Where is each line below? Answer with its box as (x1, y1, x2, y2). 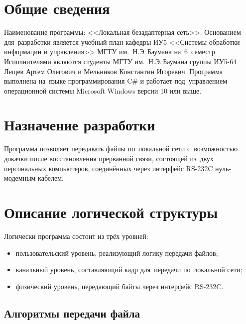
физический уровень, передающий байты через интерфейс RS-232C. (15, 281, 224, 291)
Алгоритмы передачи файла (4, 305, 140, 321)
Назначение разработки (4, 114, 155, 135)
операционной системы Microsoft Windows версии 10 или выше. (4, 85, 202, 96)
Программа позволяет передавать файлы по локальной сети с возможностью (4, 143, 238, 154)
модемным (4, 173, 36, 183)
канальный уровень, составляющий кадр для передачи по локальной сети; (15, 264, 243, 275)
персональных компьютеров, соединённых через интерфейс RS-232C (4, 163, 213, 173)
